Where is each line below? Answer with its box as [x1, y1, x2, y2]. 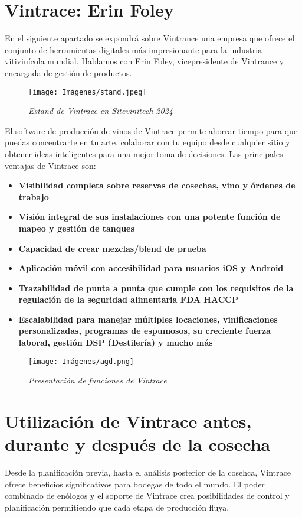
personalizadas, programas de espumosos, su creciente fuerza [18, 324, 271, 337]
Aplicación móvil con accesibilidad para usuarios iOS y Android [18, 262, 284, 274]
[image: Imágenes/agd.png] [28, 357, 134, 366]
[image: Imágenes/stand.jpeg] [28, 87, 147, 96]
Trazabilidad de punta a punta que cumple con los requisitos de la [18, 281, 294, 294]
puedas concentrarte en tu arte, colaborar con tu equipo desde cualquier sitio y [5, 136, 290, 148]
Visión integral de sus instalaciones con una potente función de [18, 210, 281, 223]
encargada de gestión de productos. [5, 66, 132, 79]
